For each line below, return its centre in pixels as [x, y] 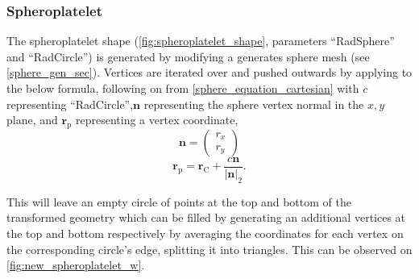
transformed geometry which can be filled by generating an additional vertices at [206, 217]
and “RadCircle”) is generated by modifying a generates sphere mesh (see [188, 56]
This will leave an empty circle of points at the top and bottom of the [179, 201]
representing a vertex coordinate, [157, 120]
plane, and [32, 120]
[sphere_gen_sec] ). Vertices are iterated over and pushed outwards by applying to [209, 72]
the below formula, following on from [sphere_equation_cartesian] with [183, 88]
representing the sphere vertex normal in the [254, 104]
